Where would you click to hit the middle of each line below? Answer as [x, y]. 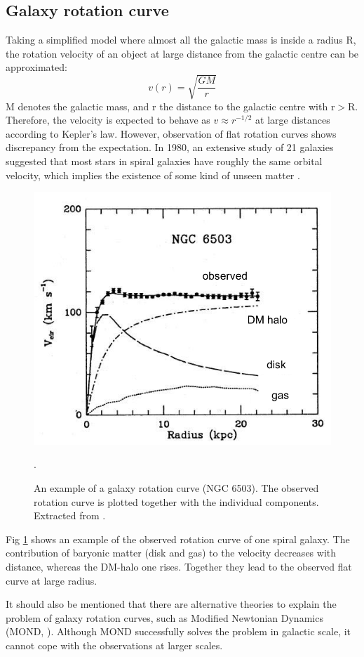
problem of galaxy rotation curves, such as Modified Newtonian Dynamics [164, 617]
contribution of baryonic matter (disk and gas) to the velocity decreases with [171, 553]
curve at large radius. [52, 580]
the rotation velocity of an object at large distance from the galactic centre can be [182, 53]
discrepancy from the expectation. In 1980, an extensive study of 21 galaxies [170, 147]
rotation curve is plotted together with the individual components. [176, 501]
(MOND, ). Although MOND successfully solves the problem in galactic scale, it [178, 631]
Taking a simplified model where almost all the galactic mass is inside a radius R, [181, 40]
